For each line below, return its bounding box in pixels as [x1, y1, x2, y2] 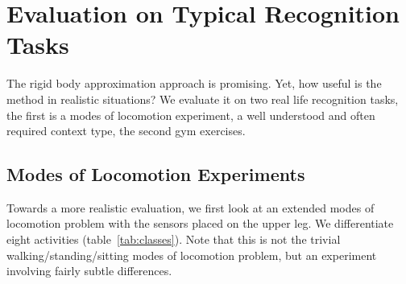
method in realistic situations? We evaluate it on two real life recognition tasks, [6, 90, 399, 107]
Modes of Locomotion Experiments [6, 162, 305, 187]
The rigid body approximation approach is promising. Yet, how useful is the [6, 75, 382, 92]
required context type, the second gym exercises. [6, 122, 246, 139]
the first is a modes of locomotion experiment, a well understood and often [6, 106, 375, 123]
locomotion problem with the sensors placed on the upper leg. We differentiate [6, 215, 394, 232]
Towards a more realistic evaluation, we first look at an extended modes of [6, 199, 375, 216]
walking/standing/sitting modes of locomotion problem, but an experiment [6, 246, 377, 263]
